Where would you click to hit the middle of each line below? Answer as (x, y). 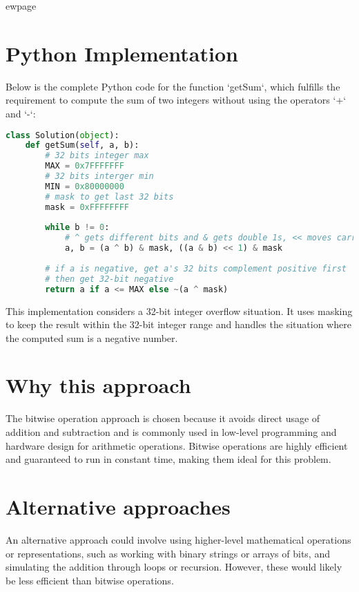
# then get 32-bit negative (109, 279)
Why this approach (98, 385)
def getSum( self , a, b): (82, 145)
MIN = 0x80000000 (85, 186)
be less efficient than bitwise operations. (90, 580)
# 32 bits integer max (97, 156)
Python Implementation (122, 53)
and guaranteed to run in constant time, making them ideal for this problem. (168, 459)
